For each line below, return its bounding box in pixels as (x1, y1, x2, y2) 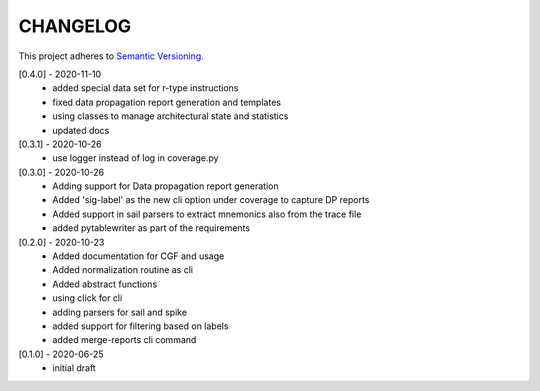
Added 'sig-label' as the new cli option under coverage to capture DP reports (52, 194, 370, 206)
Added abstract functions (52, 278, 158, 290)
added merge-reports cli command (52, 334, 197, 346)
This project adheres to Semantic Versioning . (18, 50, 204, 62)
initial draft (52, 362, 97, 374)
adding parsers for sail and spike (52, 306, 188, 318)
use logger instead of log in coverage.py (52, 152, 219, 164)
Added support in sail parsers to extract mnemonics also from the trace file (52, 208, 362, 220)
